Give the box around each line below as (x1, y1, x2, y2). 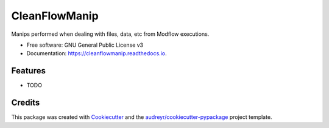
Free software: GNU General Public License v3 (26, 41, 144, 49)
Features (11, 66, 46, 76)
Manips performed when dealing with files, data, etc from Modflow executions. (11, 30, 210, 38)
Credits (11, 98, 40, 108)
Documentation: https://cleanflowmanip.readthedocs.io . (26, 50, 167, 57)
